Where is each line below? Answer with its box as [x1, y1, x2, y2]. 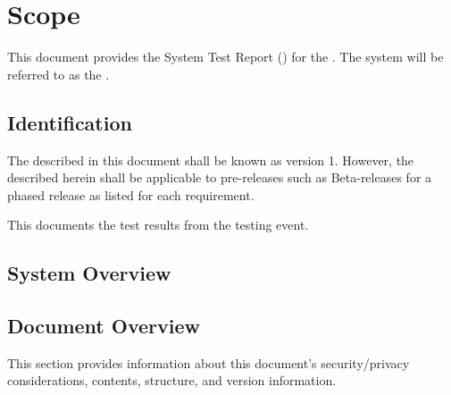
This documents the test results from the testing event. [7, 215, 309, 234]
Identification [7, 108, 132, 136]
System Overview [7, 259, 171, 287]
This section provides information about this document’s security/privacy [7, 353, 410, 372]
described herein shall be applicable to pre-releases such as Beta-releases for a [7, 168, 432, 187]
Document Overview [7, 312, 200, 340]
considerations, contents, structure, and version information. [7, 371, 337, 390]
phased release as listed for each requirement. [7, 185, 255, 204]
